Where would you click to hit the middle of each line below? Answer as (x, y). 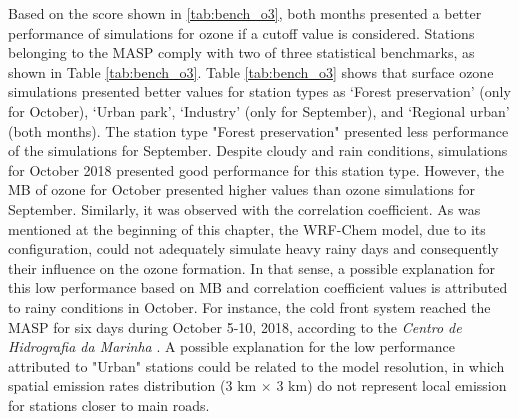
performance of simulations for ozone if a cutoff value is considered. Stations (241, 32)
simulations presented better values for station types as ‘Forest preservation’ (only (259, 91)
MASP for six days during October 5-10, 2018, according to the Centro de (235, 326)
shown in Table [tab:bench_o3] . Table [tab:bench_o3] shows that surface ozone (251, 71)
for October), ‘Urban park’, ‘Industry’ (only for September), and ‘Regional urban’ (259, 110)
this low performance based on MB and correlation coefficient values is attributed (258, 287)
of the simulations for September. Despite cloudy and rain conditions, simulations (258, 150)
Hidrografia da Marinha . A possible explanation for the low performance (231, 346)
